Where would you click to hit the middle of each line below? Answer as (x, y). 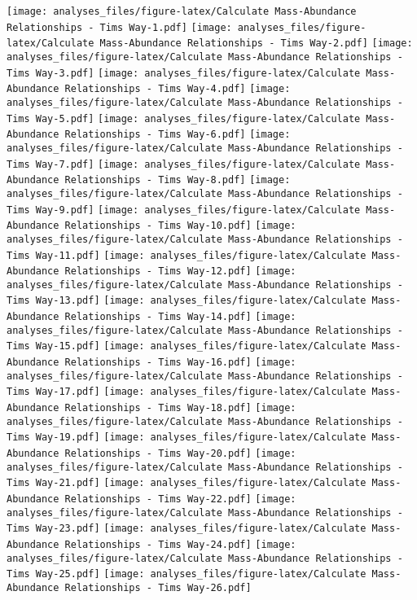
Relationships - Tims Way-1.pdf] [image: (119, 27)
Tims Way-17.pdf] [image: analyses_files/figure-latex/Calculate (187, 392)
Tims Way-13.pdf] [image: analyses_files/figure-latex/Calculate (187, 301)
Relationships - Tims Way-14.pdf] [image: (180, 317)
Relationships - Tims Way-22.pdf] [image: (180, 499)
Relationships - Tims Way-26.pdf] (158, 587)
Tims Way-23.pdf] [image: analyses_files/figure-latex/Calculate (187, 529)
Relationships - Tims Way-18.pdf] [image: (180, 408)
